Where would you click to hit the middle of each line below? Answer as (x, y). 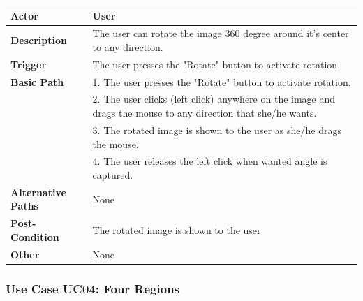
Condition (35, 236)
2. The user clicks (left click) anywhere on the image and (214, 99)
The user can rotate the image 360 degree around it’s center (221, 33)
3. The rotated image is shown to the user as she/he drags (217, 130)
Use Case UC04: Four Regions (93, 288)
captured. (113, 174)
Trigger (29, 64)
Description (39, 40)
